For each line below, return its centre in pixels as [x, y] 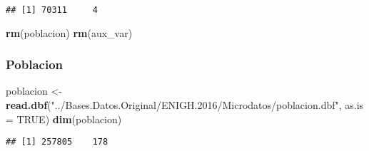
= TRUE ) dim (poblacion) [64, 119]
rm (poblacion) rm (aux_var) [69, 32]
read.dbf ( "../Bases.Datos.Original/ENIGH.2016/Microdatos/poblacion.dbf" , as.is [185, 105]
